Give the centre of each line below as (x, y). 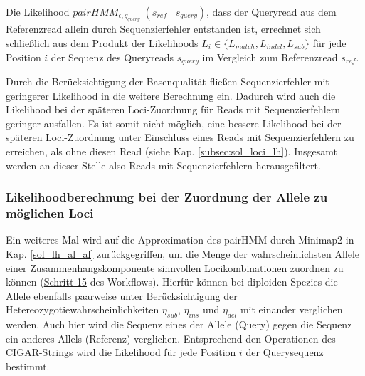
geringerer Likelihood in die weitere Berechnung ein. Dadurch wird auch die (171, 95)
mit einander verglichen (291, 309)
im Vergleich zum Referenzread (270, 57)
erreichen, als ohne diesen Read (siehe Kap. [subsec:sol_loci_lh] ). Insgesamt (171, 151)
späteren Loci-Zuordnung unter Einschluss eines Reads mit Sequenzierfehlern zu (180, 137)
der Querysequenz (285, 352)
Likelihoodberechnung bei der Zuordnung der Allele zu (167, 197)
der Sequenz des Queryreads (112, 57)
